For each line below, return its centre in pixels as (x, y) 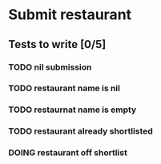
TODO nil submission (50, 67)
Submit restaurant (70, 15)
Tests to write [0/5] (57, 44)
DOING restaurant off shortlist (68, 153)
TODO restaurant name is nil (64, 88)
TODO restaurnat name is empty (72, 110)
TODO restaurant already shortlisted (81, 131)
